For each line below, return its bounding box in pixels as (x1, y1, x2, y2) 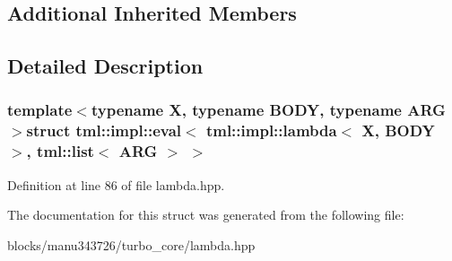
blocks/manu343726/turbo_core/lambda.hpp (7, 235, 256, 254)
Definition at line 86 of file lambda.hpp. (7, 175, 225, 194)
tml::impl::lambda (205, 119, 337, 142)
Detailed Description (7, 52, 204, 80)
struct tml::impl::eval (26, 119, 182, 142)
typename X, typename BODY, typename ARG (91, 99, 446, 121)
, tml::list (26, 140, 94, 162)
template (7, 99, 73, 121)
